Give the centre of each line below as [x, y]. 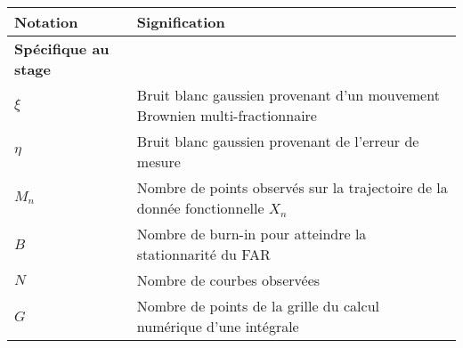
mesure [158, 162]
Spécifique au [62, 49]
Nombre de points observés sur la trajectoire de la [292, 187]
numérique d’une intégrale [218, 326]
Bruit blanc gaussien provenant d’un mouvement [288, 95]
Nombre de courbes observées [228, 280]
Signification [181, 22]
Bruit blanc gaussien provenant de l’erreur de [278, 141]
